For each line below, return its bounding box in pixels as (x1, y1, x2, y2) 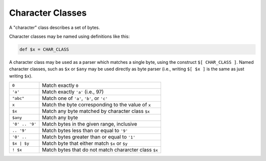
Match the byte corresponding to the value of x (42, 101, 151, 108)
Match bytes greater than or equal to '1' (42, 134, 135, 140)
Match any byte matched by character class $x (42, 108, 150, 115)
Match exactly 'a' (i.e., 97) (42, 88, 104, 95)
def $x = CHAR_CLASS (19, 47, 69, 52)
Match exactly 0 (42, 82, 79, 89)
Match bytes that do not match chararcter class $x (42, 146, 158, 153)
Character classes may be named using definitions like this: (9, 33, 130, 39)
